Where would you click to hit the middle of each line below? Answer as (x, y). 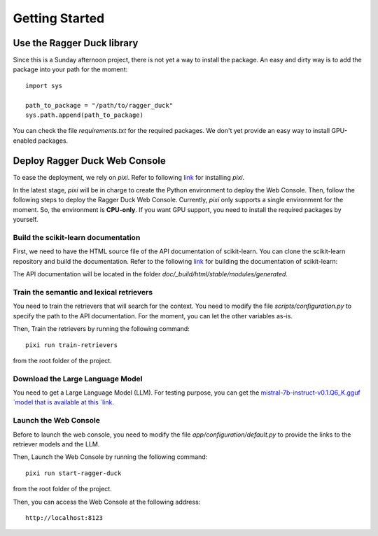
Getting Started (59, 18)
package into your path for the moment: (70, 69)
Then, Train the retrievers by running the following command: (101, 329)
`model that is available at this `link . (64, 402)
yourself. (26, 220)
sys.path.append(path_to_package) (84, 115)
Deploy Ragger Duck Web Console (89, 161)
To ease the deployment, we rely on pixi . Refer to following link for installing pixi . (129, 177)
